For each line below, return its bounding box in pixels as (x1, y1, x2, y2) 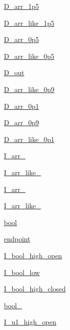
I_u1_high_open (4, 317, 56, 327)
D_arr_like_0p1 (4, 134, 54, 144)
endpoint (4, 234, 30, 244)
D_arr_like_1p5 (4, 17, 54, 28)
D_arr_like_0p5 (4, 50, 54, 61)
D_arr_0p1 (4, 100, 39, 111)
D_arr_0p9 (4, 117, 39, 128)
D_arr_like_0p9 (4, 84, 54, 94)
